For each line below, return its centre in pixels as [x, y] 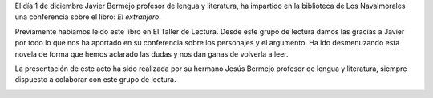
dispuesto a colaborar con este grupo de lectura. [95, 80]
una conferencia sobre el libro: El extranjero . [88, 17]
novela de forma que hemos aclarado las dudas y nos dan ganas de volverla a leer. [152, 54]
